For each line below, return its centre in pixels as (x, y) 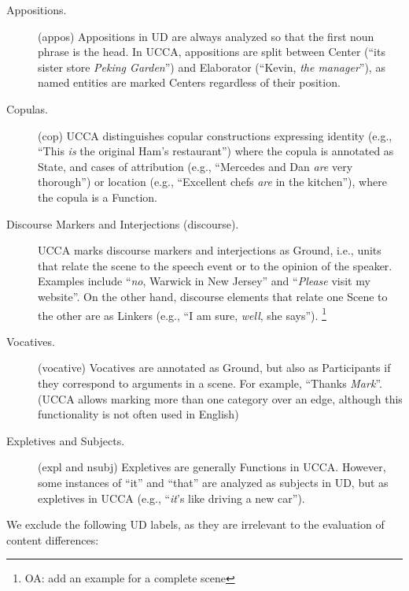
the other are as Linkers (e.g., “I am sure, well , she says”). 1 (182, 314)
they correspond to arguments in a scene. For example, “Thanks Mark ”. (210, 383)
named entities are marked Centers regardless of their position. (189, 82)
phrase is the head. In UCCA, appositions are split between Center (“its (212, 52)
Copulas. (27, 108)
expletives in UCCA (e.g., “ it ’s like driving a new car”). (171, 498)
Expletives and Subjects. (66, 440)
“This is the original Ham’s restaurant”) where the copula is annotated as (216, 151)
